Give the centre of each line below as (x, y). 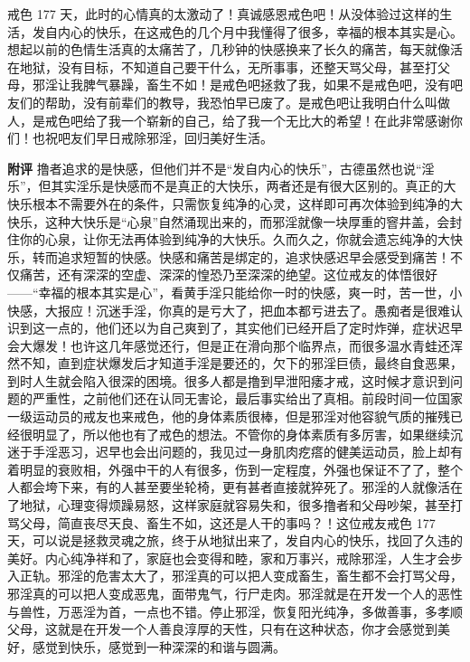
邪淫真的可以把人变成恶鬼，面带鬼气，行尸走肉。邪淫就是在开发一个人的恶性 (235, 593)
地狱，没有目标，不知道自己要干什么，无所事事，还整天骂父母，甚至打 (228, 66)
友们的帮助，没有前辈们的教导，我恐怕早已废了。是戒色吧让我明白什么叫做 (229, 102)
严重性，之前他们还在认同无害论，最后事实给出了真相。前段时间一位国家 (247, 398)
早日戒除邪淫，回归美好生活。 (184, 138)
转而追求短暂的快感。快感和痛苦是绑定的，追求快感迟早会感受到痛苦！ (241, 256)
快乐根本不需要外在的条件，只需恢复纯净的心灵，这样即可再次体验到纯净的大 (235, 203)
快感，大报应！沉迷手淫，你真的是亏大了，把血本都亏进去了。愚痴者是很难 (229, 310)
